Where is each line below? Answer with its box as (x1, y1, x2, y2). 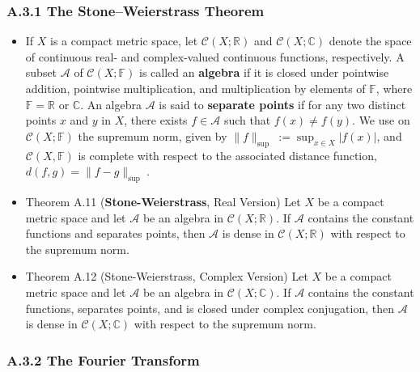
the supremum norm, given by (78, 127, 227, 144)
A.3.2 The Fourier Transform (6, 349, 200, 370)
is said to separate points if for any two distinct (159, 95, 406, 112)
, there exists (124, 112, 188, 129)
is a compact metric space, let (50, 32, 198, 49)
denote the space (329, 32, 412, 49)
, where (375, 80, 413, 96)
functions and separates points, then (25, 225, 206, 242)
